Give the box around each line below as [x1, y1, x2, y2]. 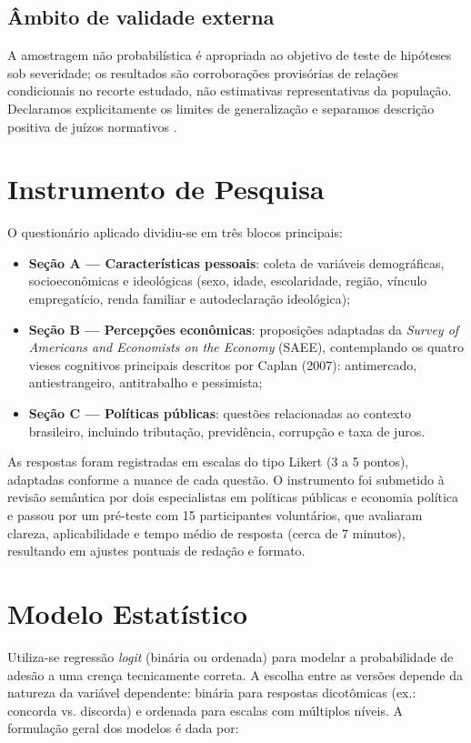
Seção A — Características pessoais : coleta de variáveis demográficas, [28, 253, 445, 272]
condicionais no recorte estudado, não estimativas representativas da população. [7, 81, 452, 100]
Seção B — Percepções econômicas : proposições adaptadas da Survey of [28, 319, 459, 338]
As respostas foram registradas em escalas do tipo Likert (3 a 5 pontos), [7, 452, 409, 471]
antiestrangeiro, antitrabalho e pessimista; [28, 373, 263, 392]
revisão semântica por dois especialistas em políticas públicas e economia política [7, 487, 459, 507]
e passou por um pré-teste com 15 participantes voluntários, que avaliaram [7, 506, 423, 525]
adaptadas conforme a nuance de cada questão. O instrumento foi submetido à [7, 469, 445, 488]
